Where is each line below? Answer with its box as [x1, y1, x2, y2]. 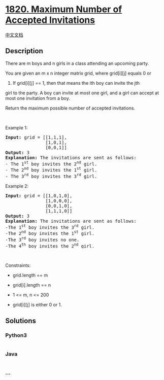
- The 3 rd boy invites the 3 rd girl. [5, 172, 97, 179]
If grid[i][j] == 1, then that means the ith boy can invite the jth [12, 80, 140, 86]
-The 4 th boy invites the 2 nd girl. [5, 242, 95, 249]
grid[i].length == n [12, 282, 51, 288]
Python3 [5, 331, 27, 338]
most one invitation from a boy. [5, 95, 70, 101]
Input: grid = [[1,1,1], [5, 134, 67, 140]
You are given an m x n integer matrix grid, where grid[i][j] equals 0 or [5, 70, 151, 76]
